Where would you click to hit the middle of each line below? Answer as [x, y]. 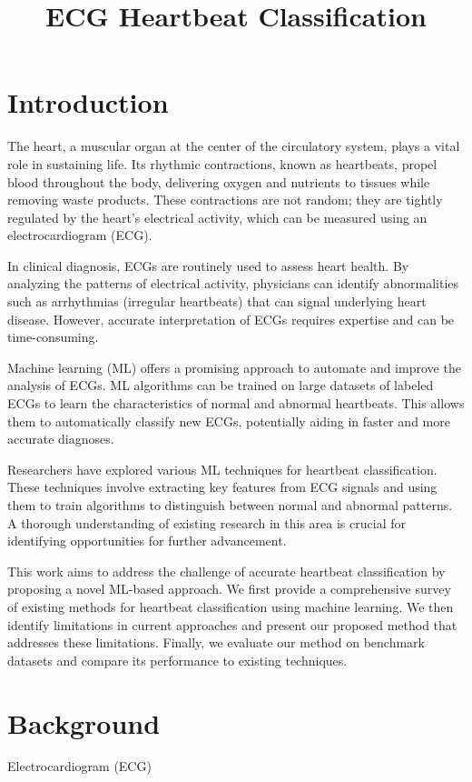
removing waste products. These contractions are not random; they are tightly [225, 200]
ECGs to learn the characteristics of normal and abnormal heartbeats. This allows [236, 403]
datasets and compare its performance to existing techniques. [177, 660]
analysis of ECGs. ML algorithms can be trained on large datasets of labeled [221, 385]
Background [84, 722]
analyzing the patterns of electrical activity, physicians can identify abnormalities [233, 283]
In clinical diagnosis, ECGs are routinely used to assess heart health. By [208, 265]
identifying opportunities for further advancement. [147, 541]
